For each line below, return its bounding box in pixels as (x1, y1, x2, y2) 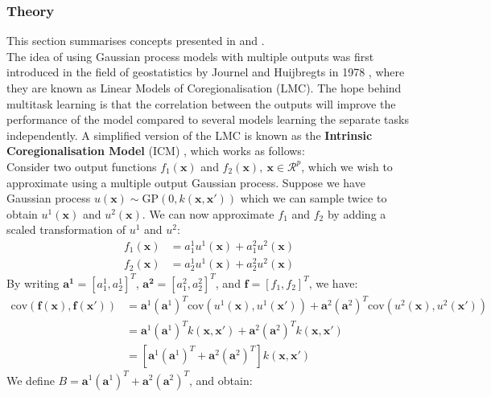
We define (6, 371, 55, 388)
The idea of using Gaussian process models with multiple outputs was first (6, 47, 374, 64)
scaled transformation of (6, 221, 126, 238)
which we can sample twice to (240, 190, 387, 207)
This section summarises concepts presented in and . (6, 32, 265, 49)
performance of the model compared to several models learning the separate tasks (6, 111, 409, 128)
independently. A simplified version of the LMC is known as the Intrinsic (6, 126, 373, 143)
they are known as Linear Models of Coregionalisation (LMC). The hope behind (6, 80, 402, 96)
